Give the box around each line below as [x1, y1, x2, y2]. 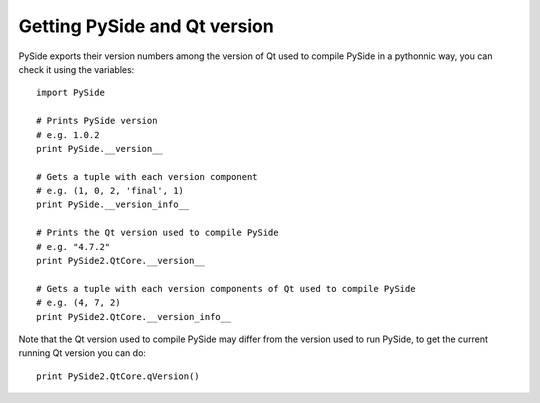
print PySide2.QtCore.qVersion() [36, 370, 200, 382]
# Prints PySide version [36, 115, 158, 127]
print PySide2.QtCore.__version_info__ [36, 311, 232, 322]
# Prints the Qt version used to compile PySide [36, 227, 279, 239]
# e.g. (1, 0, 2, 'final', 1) [36, 185, 185, 197]
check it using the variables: [18, 63, 135, 75]
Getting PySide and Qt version [18, 15, 274, 37]
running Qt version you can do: [18, 347, 147, 359]
